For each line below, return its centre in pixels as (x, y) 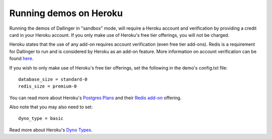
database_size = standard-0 (53, 79)
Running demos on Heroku (66, 13)
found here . (21, 58)
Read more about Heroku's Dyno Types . (51, 130)
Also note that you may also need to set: (51, 107)
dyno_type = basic (41, 119)
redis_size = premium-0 (48, 86)
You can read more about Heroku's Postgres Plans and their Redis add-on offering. (95, 98)
